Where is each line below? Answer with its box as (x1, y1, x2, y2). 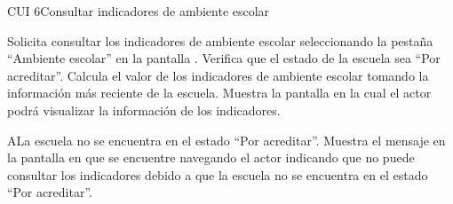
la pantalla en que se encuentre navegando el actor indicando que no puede (7, 148, 415, 167)
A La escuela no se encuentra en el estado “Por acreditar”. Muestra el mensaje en (7, 130, 446, 149)
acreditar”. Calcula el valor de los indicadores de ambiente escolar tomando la (7, 66, 429, 84)
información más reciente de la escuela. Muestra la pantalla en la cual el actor (7, 83, 432, 102)
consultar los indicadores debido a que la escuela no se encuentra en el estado (7, 165, 428, 184)
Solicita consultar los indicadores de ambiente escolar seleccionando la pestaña (7, 31, 433, 50)
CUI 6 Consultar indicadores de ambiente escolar (7, 2, 270, 20)
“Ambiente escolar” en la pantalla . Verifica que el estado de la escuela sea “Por (7, 49, 441, 67)
